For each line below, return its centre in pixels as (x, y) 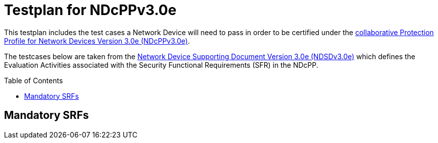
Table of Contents (34, 80)
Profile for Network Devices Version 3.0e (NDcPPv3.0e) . (97, 41)
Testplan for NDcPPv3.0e (90, 10)
